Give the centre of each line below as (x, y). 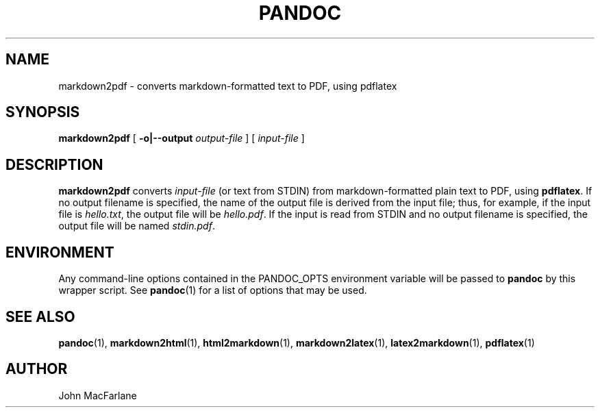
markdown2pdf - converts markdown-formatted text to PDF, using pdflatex (228, 86)
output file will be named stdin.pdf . (137, 226)
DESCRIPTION (54, 164)
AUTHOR (37, 369)
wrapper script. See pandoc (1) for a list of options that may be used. (213, 290)
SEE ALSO (40, 316)
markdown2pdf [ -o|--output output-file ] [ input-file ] (182, 138)
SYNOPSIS (43, 112)
